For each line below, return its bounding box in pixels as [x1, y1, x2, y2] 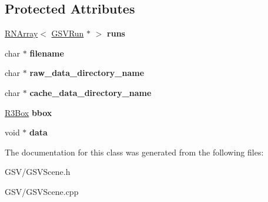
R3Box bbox [5, 106, 52, 118]
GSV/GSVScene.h [5, 165, 71, 178]
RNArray [5, 27, 38, 39]
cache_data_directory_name [29, 86, 152, 98]
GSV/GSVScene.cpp [5, 185, 79, 197]
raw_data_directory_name [29, 67, 145, 79]
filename [29, 47, 64, 59]
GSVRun [51, 27, 84, 39]
